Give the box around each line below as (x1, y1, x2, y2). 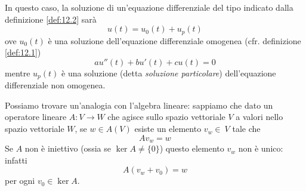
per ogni (5, 174, 35, 187)
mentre (5, 66, 30, 79)
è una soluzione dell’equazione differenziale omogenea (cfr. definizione (48, 34, 301, 47)
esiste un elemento (134, 122, 202, 135)
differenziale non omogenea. (5, 79, 106, 91)
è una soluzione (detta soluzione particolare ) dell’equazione (61, 66, 276, 79)
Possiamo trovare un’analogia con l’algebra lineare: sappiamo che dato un (5, 98, 273, 111)
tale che (232, 122, 261, 135)
